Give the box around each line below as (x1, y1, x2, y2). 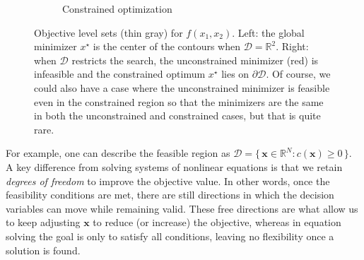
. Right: (276, 39, 309, 54)
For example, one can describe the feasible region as (6, 146, 230, 160)
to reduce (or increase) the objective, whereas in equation (93, 215, 341, 230)
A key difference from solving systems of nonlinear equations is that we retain (6, 159, 343, 174)
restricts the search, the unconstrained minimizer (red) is (71, 52, 319, 67)
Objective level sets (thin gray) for (34, 25, 183, 40)
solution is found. (6, 242, 81, 257)
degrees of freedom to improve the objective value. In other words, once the (6, 173, 330, 188)
